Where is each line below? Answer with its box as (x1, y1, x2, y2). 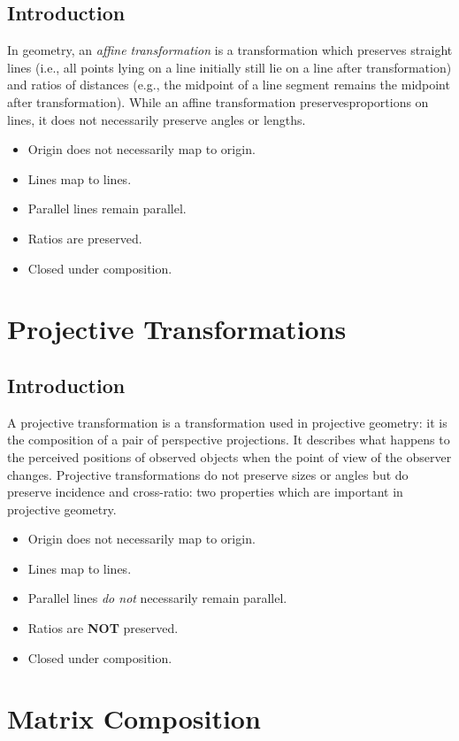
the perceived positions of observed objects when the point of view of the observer (7, 447, 452, 466)
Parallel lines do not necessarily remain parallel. (27, 589, 287, 607)
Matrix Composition (7, 700, 261, 737)
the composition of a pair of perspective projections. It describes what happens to (7, 430, 450, 449)
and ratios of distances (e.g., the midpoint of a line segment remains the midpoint (7, 75, 450, 94)
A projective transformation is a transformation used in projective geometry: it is (7, 413, 448, 431)
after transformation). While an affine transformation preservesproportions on (7, 92, 429, 111)
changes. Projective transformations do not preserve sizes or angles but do (7, 465, 409, 483)
